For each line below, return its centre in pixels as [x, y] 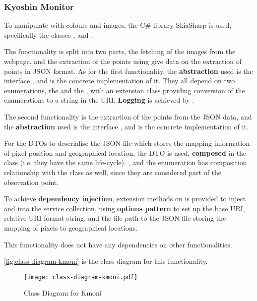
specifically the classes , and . [49, 34]
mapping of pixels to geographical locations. [71, 227]
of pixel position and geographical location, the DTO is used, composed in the [125, 152]
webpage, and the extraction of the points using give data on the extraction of [123, 61]
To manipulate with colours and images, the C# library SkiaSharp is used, [118, 25]
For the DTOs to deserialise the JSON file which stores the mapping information [127, 143]
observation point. [32, 182]
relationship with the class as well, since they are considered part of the [113, 172]
